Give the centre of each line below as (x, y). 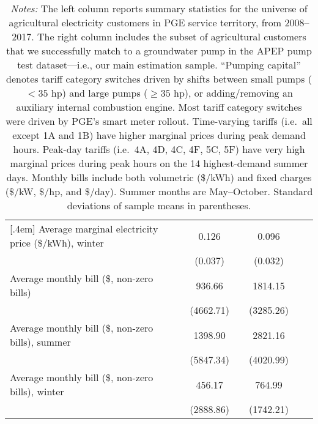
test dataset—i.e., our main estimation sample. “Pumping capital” (159, 65)
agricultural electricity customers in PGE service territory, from (145, 22)
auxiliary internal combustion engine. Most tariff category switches (159, 107)
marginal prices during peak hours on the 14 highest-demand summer (159, 163)
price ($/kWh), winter (57, 243)
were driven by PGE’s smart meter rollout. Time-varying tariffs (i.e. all (159, 121)
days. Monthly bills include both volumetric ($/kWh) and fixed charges (159, 177)
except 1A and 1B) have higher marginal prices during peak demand (159, 135)
